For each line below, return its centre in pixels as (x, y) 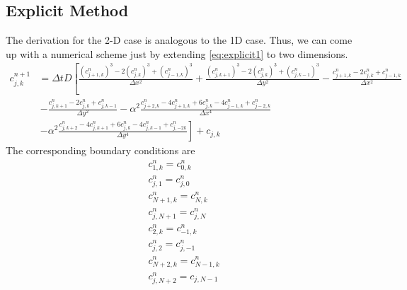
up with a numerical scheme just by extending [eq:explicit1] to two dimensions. (177, 53)
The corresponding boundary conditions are (101, 150)
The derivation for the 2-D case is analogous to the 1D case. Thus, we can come (179, 40)
